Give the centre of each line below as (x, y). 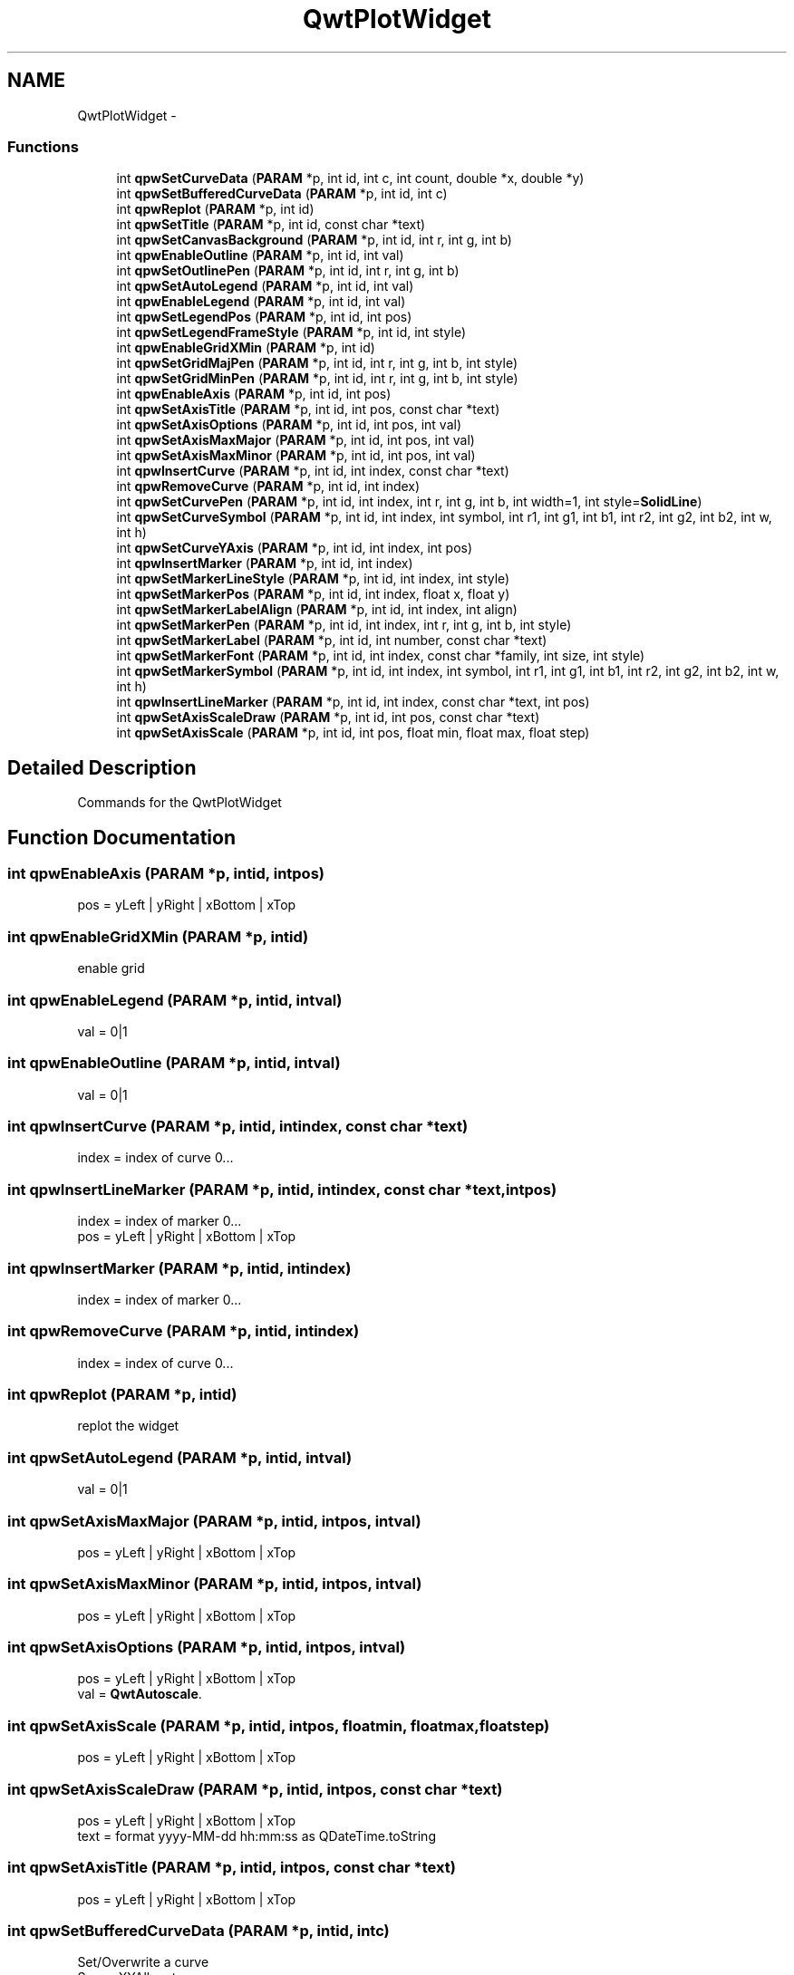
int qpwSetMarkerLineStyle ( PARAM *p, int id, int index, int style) (313, 579)
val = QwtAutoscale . (140, 1694)
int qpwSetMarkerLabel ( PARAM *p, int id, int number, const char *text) (332, 641)
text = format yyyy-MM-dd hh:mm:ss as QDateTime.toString (257, 1835)
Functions (43, 146)
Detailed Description (102, 767)
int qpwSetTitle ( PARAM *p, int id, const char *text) (271, 225)
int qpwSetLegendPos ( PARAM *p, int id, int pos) (264, 317)
